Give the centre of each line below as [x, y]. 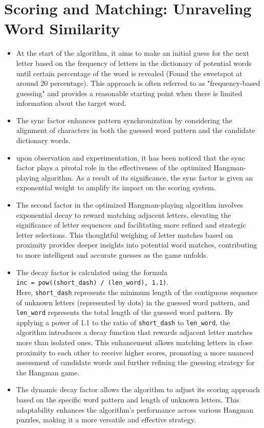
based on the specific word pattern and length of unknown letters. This [128, 399]
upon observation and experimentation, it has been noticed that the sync [130, 157]
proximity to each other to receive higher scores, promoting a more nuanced [135, 352]
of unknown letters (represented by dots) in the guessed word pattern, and [133, 302]
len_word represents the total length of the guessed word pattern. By [125, 312]
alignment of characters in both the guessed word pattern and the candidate [136, 130]
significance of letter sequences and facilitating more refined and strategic [131, 225]
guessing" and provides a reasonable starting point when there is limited [129, 93]
